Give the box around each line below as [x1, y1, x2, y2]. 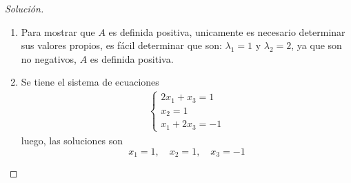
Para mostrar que [21, 24, 95, 39]
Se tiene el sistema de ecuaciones [21, 75, 159, 89]
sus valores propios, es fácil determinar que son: [21, 38, 222, 52]
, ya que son [291, 38, 342, 52]
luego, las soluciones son [21, 133, 123, 147]
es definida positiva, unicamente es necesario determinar [108, 24, 345, 39]
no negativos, [21, 51, 77, 66]
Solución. [5, 1, 44, 15]
